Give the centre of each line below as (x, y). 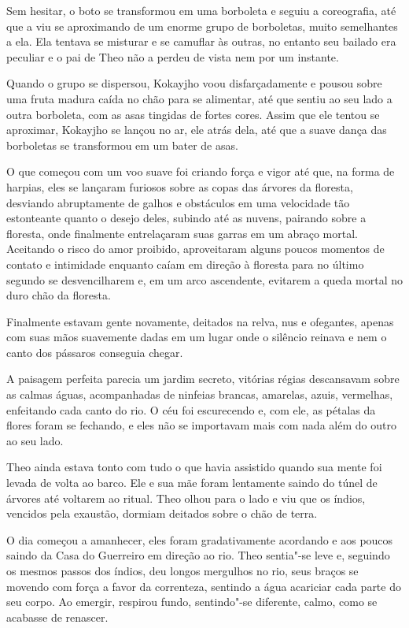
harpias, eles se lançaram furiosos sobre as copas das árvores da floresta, (180, 186)
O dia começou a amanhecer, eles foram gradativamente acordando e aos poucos (200, 539)
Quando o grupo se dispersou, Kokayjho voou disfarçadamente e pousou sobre (194, 83)
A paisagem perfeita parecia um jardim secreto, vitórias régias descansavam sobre (203, 379)
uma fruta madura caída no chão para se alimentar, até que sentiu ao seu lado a (199, 98)
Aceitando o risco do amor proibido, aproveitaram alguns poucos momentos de (195, 249)
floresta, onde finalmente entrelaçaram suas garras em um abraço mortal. (182, 233)
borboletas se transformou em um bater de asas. (122, 145)
